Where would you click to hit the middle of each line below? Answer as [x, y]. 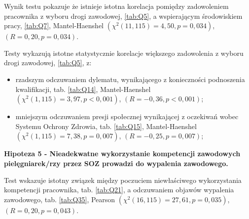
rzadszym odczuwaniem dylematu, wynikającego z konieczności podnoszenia [130, 79]
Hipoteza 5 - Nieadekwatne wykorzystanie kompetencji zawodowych [122, 153]
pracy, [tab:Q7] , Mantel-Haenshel [54, 25]
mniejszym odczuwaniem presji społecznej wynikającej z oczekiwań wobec [127, 116]
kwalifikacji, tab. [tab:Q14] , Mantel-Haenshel [83, 89]
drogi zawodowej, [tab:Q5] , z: [48, 63]
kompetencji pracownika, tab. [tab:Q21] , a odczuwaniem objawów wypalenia [119, 190]
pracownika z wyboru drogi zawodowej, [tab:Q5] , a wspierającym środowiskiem [123, 16]
